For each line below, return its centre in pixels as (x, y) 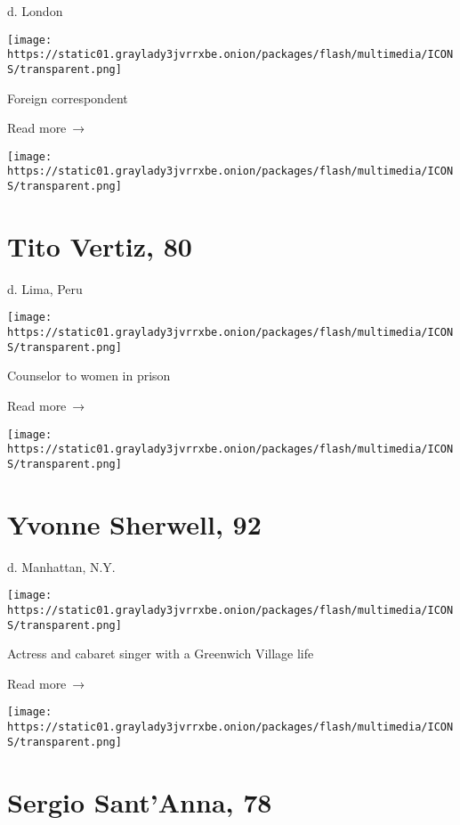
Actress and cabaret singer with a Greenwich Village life (161, 653)
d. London (35, 11)
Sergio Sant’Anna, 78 (140, 801)
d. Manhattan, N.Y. (61, 566)
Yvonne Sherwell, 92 (134, 523)
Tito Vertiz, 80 (100, 245)
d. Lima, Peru (45, 288)
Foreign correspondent (68, 98)
